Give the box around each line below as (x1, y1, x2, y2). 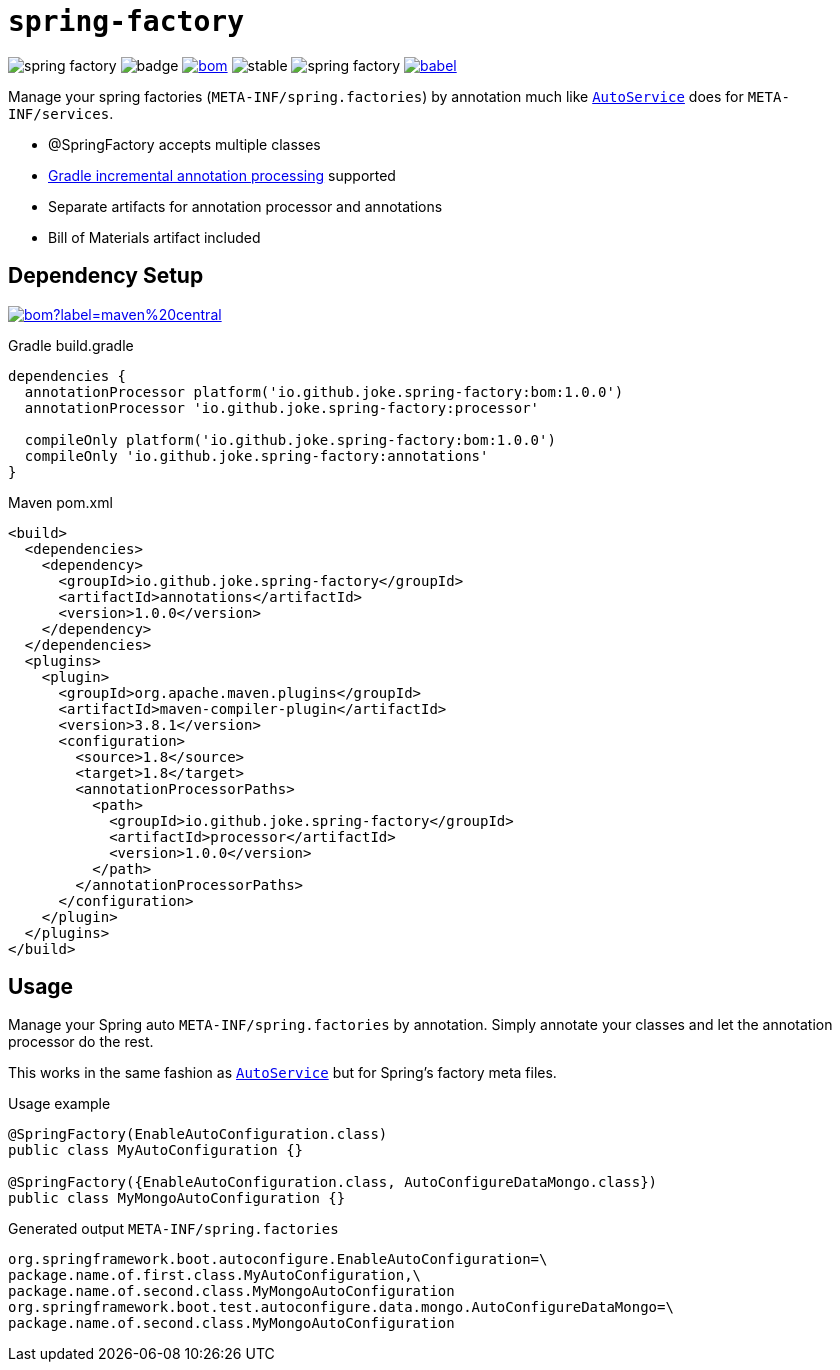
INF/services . (8, 104, 114, 122)
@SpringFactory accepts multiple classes (48, 135, 321, 153)
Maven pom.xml (8, 493, 113, 511)
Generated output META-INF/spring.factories (8, 1220, 339, 1238)
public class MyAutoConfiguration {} (8, 1142, 304, 1159)
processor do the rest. (8, 1033, 154, 1051)
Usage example (8, 1095, 111, 1113)
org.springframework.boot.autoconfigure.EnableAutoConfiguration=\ (8, 1251, 548, 1268)
